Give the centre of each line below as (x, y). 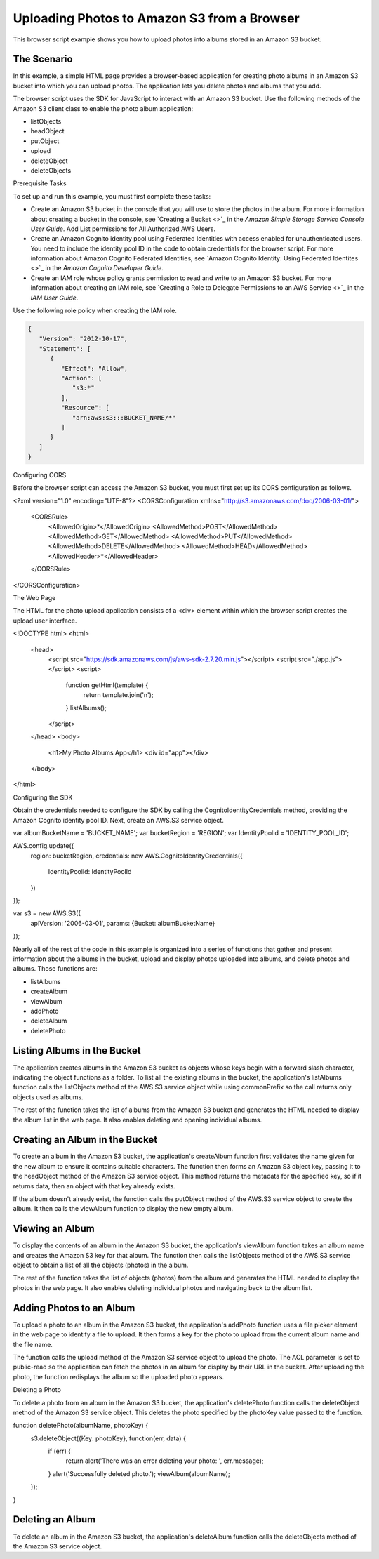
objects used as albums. (48, 1097)
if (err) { (60, 1451)
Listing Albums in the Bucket (77, 1050)
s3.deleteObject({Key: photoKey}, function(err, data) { (108, 1438)
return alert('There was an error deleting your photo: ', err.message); (165, 1461)
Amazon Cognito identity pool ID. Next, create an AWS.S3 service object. (118, 820)
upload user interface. (45, 621)
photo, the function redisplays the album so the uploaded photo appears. (119, 1376)
